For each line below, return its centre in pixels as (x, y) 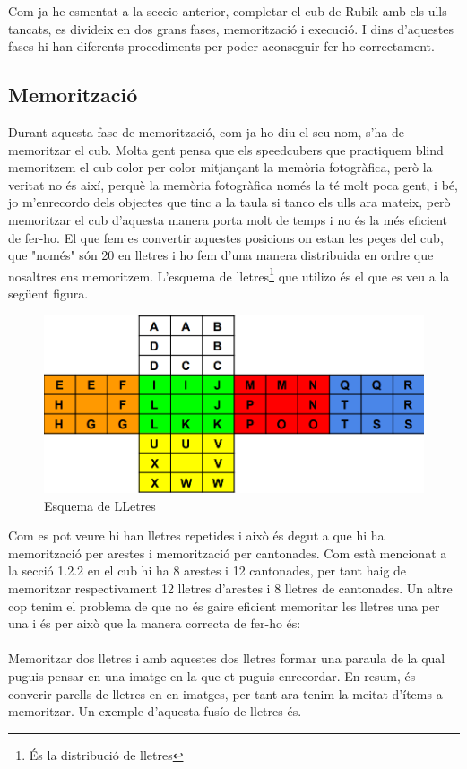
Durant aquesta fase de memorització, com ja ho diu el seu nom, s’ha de (206, 131)
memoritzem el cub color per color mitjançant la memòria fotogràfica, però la (221, 167)
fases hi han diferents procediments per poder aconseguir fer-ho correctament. (221, 46)
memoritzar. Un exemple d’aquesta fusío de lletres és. (155, 711)
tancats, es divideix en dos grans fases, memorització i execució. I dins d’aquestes (231, 28)
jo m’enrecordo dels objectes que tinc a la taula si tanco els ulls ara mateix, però (229, 202)
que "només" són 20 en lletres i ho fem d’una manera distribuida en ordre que (221, 255)
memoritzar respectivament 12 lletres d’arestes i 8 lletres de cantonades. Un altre (230, 588)
